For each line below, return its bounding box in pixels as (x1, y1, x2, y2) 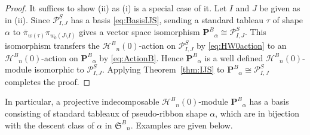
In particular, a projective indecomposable (5, 95, 159, 108)
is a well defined (204, 51, 263, 64)
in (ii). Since (5, 13, 50, 26)
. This (245, 26, 266, 38)
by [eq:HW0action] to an (197, 39, 287, 52)
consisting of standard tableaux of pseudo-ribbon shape (5, 106, 207, 119)
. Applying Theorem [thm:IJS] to (102, 63, 225, 76)
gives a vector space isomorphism (79, 26, 200, 38)
